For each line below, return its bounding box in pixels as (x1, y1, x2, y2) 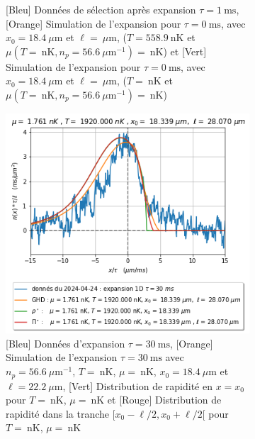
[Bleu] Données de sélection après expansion (6, 2, 196, 16)
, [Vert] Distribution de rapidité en (62, 378, 212, 393)
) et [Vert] (163, 43, 207, 58)
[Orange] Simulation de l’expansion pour (6, 16, 181, 30)
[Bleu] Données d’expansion (6, 335, 125, 350)
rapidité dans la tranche (6, 406, 110, 421)
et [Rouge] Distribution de (107, 392, 222, 407)
